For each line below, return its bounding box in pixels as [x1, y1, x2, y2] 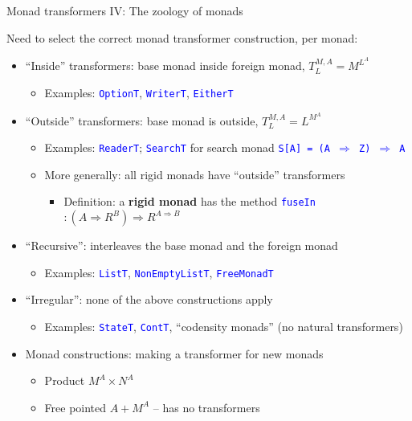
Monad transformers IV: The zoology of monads [6, 2, 243, 18]
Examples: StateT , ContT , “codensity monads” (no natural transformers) [44, 317, 403, 334]
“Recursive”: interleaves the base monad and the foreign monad [25, 237, 338, 254]
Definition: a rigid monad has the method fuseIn [63, 193, 316, 210]
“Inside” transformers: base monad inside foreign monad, [25, 57, 305, 74]
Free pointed [44, 399, 107, 415]
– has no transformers [153, 399, 260, 415]
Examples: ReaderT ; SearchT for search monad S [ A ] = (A [44, 139, 330, 156]
